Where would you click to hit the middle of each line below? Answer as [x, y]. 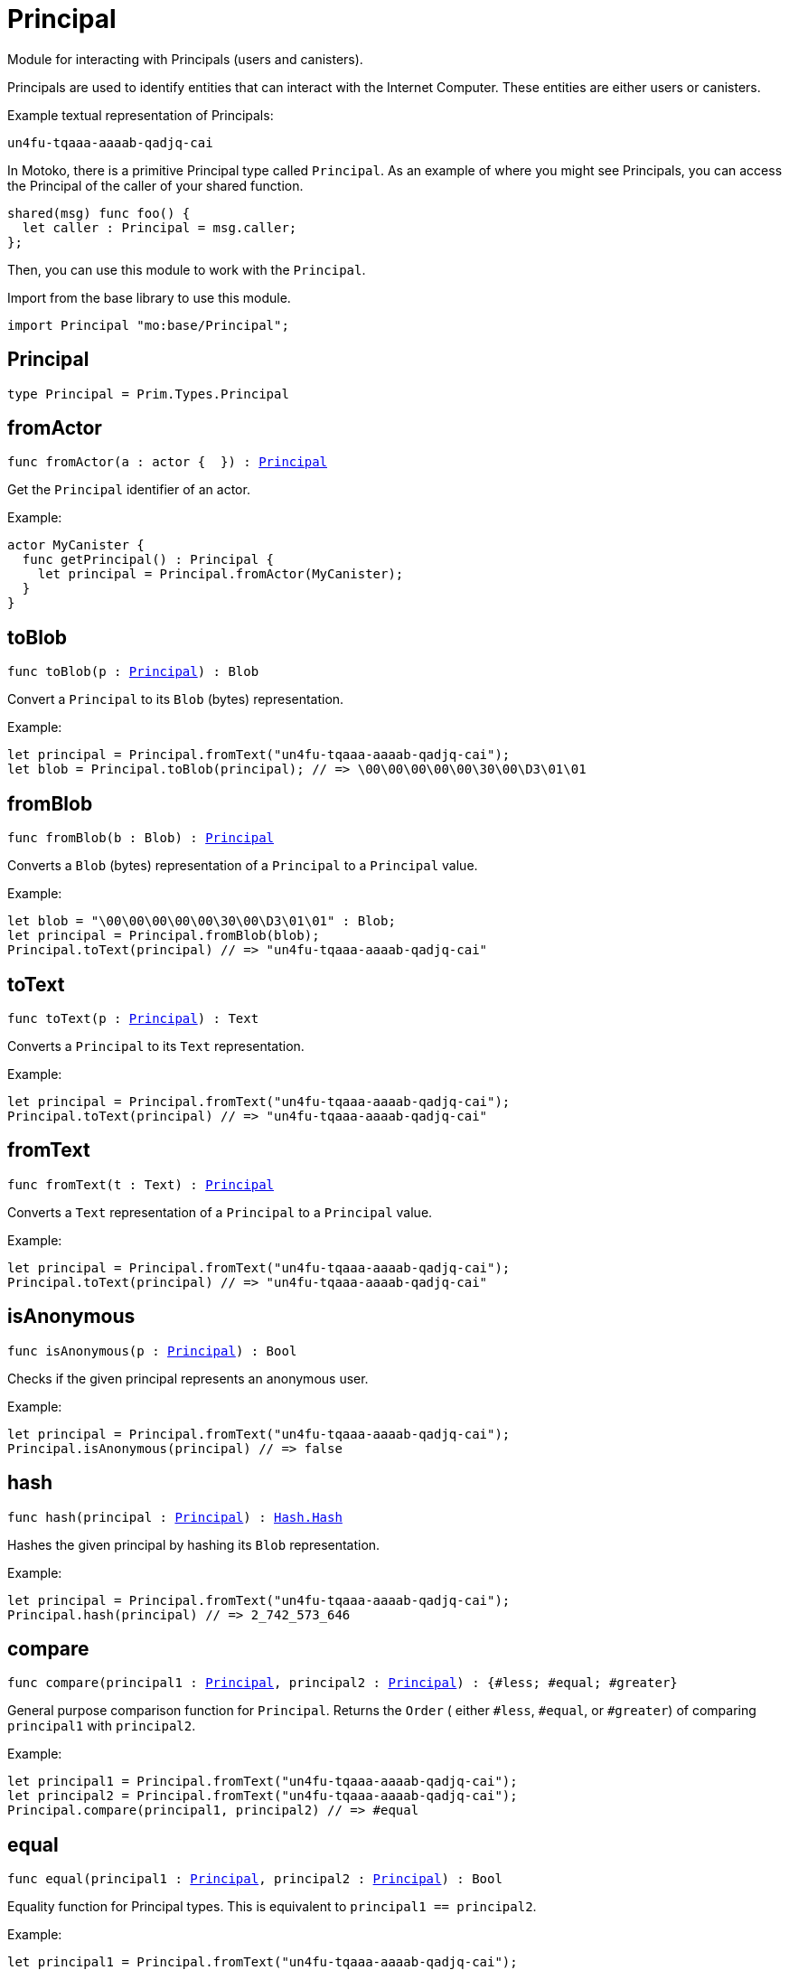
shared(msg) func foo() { [99, 213]
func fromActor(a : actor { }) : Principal [168, 462]
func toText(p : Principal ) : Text [133, 1018]
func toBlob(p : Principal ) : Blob [133, 672]
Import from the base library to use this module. [149, 297]
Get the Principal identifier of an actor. [129, 490]
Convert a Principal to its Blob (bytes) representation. [176, 699]
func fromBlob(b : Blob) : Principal [141, 838]
